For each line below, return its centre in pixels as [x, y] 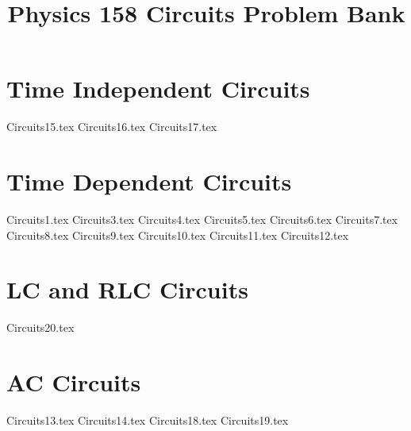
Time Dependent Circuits [149, 181]
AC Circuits [74, 382]
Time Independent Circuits [158, 89]
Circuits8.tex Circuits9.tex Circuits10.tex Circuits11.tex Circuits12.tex [178, 235]
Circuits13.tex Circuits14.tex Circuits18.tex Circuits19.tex [148, 420]
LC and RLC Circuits [127, 289]
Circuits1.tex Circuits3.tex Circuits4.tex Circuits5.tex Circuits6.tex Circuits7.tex [202, 219]
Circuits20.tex [40, 327]
